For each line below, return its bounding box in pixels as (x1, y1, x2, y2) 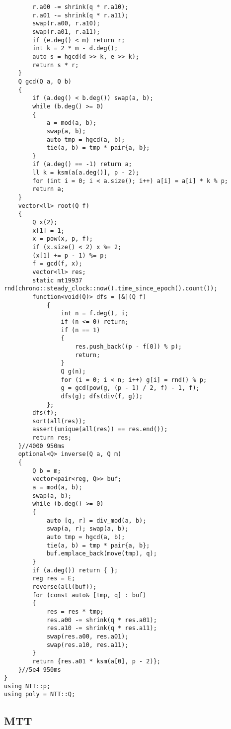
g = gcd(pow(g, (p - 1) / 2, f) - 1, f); (61, 384, 200, 392)
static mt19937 (32, 276, 82, 284)
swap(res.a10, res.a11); (46, 641, 129, 648)
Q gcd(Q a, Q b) (18, 78, 72, 85)
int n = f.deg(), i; (61, 310, 129, 317)
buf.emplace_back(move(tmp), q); (46, 550, 157, 557)
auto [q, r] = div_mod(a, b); (46, 517, 147, 524)
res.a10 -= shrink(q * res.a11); (46, 625, 157, 632)
